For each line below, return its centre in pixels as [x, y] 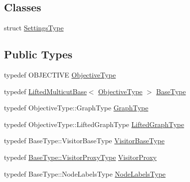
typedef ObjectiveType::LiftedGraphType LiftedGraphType [94, 124]
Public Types [38, 54]
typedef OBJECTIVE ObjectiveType [60, 75]
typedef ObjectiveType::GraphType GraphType [76, 108]
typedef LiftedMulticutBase [46, 91]
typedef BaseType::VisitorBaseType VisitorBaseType [84, 141]
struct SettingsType [34, 28]
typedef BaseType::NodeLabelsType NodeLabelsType [85, 173]
